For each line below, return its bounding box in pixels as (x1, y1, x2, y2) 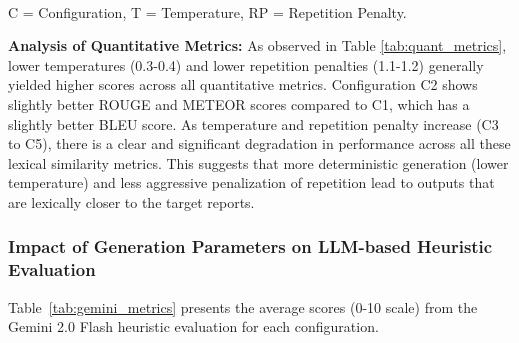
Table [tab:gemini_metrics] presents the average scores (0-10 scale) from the (8, 296, 478, 317)
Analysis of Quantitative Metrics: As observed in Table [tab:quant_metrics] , (8, 35, 507, 56)
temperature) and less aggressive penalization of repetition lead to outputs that (8, 172, 495, 193)
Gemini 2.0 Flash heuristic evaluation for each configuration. (8, 316, 379, 337)
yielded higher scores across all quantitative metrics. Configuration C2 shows (8, 74, 478, 95)
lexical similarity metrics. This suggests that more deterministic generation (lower (8, 152, 509, 173)
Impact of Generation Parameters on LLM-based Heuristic (8, 234, 493, 259)
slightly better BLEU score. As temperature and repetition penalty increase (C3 (8, 113, 499, 134)
